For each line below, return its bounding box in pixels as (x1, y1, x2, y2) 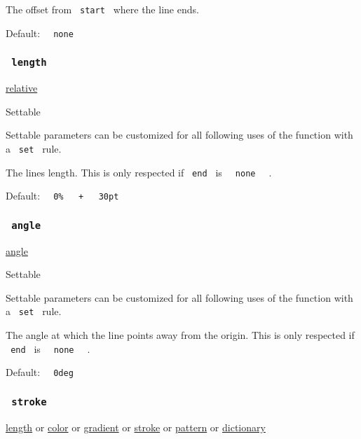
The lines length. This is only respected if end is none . (6, 165, 272, 179)
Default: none (6, 25, 74, 40)
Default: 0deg (6, 365, 74, 379)
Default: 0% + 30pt (6, 188, 119, 203)
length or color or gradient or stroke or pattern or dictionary (6, 419, 266, 434)
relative (6, 81, 38, 95)
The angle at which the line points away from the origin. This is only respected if (6, 328, 355, 342)
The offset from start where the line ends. (6, 2, 199, 16)
